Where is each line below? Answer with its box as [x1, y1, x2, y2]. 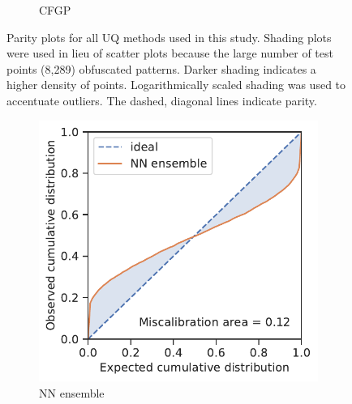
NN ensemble [39, 384, 105, 401]
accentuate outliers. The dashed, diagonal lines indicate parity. [6, 91, 317, 108]
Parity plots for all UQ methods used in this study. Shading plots [6, 28, 332, 45]
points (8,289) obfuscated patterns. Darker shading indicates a [6, 60, 316, 77]
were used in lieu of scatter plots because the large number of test [6, 45, 333, 62]
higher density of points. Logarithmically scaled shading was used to [6, 76, 346, 93]
